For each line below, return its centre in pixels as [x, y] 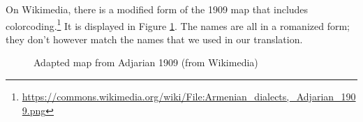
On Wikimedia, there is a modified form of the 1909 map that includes [157, 9]
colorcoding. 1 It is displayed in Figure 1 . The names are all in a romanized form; [178, 24]
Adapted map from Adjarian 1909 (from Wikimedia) [146, 62]
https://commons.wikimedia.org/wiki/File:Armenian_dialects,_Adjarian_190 [189, 97]
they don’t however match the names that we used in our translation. [154, 39]
